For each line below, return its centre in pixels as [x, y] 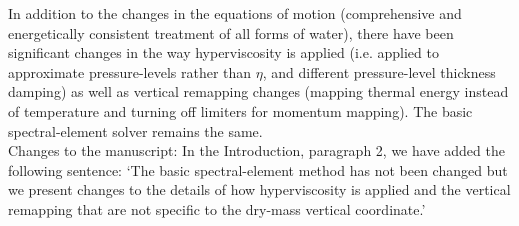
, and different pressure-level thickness [379, 71]
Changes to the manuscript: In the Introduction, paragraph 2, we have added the [256, 150]
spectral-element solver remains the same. [135, 130]
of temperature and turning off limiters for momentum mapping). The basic [240, 110]
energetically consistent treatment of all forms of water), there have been [231, 32]
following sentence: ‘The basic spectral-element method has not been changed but [258, 169]
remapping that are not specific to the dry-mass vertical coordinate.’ [217, 208]
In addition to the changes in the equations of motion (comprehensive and [235, 13]
